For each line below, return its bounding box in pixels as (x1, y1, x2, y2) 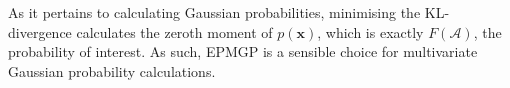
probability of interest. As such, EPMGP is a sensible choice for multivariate (8, 41, 478, 62)
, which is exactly (317, 21, 424, 42)
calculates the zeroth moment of (76, 21, 273, 42)
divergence (8, 21, 72, 42)
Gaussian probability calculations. (8, 60, 216, 81)
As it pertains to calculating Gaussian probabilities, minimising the (8, 2, 421, 22)
